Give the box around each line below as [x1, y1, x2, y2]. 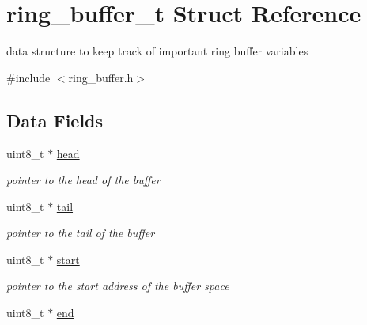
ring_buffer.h [68, 69, 134, 85]
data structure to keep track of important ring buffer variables [6, 43, 308, 59]
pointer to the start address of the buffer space [6, 278, 229, 294]
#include [6, 69, 51, 85]
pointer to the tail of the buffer [6, 225, 155, 241]
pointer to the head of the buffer [6, 172, 161, 188]
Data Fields [6, 108, 104, 132]
